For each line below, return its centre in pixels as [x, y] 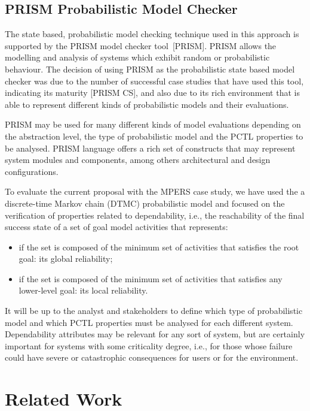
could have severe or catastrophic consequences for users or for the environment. [152, 357]
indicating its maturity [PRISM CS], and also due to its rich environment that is [152, 93]
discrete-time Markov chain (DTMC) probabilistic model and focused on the [145, 203]
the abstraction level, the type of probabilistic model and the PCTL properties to [154, 136]
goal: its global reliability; [66, 259]
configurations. [32, 171]
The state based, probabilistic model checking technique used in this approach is [152, 34]
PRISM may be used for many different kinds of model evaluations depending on [153, 124]
